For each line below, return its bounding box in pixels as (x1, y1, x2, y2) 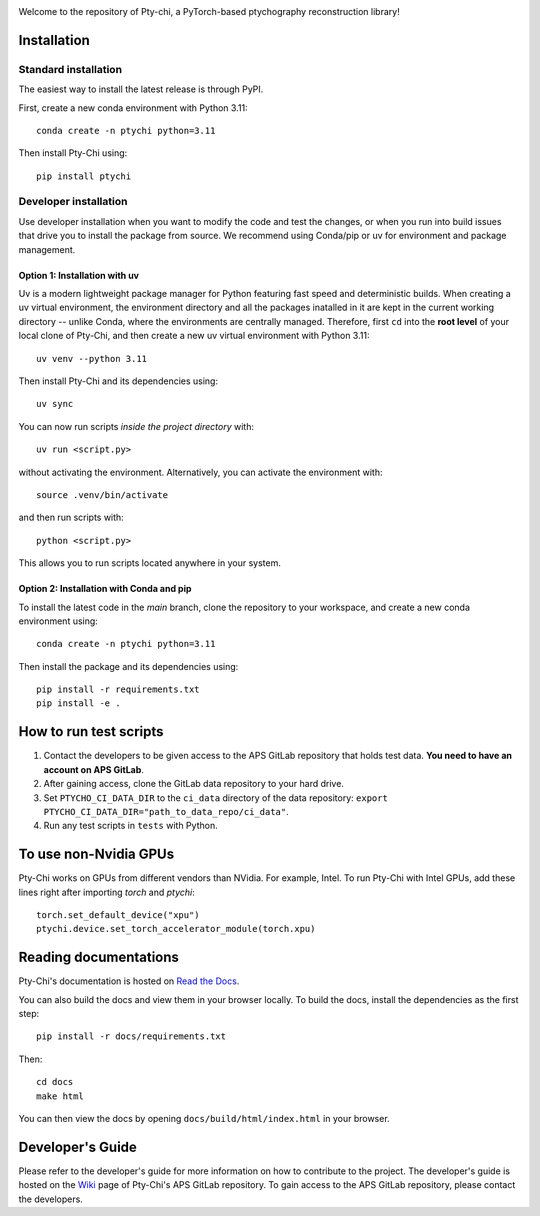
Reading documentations (18, 949, 180, 966)
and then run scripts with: (18, 511, 124, 524)
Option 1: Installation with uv (18, 269, 140, 281)
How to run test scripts (18, 723, 164, 740)
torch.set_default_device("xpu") (36, 910, 200, 920)
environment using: (18, 615, 99, 627)
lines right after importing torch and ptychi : (18, 886, 195, 898)
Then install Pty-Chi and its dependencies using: (18, 375, 219, 387)
